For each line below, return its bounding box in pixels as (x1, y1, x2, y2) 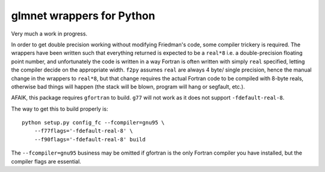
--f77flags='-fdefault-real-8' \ (34, 127, 134, 135)
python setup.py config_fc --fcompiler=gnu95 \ (22, 119, 165, 126)
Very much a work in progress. (11, 30, 87, 37)
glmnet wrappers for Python (11, 9, 156, 22)
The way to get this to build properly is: (11, 105, 108, 112)
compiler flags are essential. (11, 158, 81, 165)
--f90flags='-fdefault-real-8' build (34, 136, 146, 143)
